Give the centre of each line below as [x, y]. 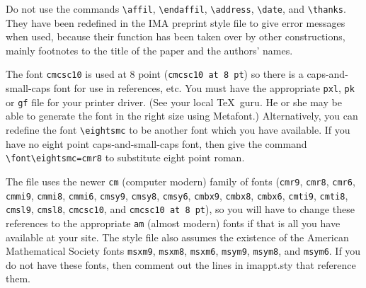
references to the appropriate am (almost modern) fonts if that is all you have [173, 223]
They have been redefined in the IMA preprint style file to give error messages [176, 22]
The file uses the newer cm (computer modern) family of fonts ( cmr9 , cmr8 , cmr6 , [181, 181]
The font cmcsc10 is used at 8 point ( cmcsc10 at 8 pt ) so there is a [155, 74]
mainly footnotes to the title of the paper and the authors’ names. [149, 50]
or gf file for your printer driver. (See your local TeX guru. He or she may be [174, 102]
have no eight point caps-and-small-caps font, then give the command [156, 143]
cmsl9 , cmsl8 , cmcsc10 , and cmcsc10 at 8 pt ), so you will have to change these [180, 209]
